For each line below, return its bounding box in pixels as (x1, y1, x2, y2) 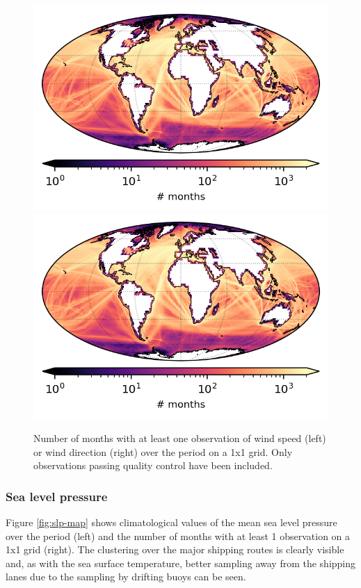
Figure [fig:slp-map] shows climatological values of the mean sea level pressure (6, 514, 337, 529)
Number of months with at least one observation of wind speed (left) (33, 430, 326, 445)
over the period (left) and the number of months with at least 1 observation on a (6, 528, 351, 543)
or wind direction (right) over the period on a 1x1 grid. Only (33, 444, 293, 459)
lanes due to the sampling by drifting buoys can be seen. (6, 569, 246, 584)
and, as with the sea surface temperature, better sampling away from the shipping (6, 555, 356, 570)
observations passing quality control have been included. (33, 458, 273, 473)
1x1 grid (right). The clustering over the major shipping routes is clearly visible (6, 542, 344, 557)
